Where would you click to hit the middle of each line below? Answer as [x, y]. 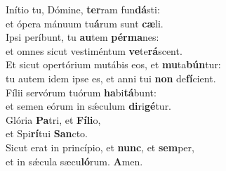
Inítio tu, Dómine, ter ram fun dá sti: [83, 9]
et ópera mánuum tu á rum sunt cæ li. [85, 23]
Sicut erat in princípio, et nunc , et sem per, [100, 147]
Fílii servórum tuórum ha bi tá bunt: [81, 92]
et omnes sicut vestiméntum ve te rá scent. [94, 50]
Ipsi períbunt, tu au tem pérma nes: [82, 37]
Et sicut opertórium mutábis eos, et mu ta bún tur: [113, 64]
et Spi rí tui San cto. [47, 133]
